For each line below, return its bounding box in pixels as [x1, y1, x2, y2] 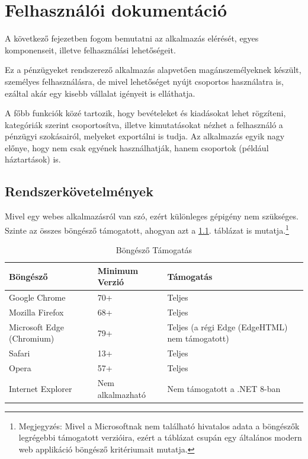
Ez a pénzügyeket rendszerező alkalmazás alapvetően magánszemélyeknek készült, [5, 63, 301, 76]
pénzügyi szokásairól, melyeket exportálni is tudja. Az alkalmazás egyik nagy [5, 130, 285, 142]
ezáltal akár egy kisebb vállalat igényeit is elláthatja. [5, 87, 195, 99]
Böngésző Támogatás [115, 244, 192, 256]
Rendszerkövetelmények [5, 182, 153, 200]
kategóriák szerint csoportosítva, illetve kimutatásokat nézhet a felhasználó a [5, 118, 283, 130]
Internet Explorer [9, 382, 72, 394]
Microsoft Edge [9, 320, 64, 333]
